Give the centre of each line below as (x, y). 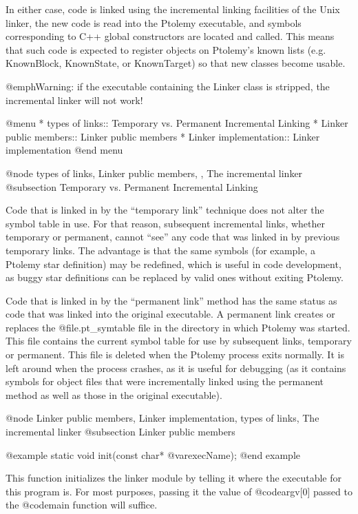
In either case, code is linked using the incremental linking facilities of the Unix (173, 9)
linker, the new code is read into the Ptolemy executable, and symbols (154, 22)
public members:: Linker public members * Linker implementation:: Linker (163, 136)
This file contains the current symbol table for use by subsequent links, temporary (179, 341)
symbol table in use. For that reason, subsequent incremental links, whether (165, 223)
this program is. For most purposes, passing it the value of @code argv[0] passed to (179, 491)
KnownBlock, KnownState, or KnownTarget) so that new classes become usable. (176, 63)
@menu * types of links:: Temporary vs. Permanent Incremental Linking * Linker (177, 123)
